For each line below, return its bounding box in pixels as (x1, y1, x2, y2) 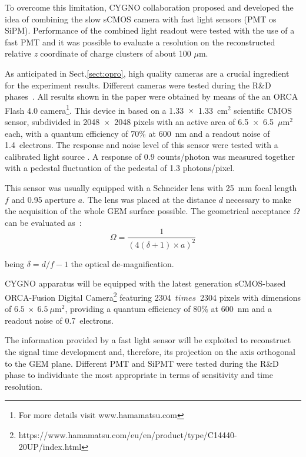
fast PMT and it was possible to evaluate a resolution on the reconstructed (5, 35, 275, 48)
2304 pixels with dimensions (200, 291, 301, 303)
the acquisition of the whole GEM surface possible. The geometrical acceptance (5, 205, 291, 217)
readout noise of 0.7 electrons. (5, 314, 114, 326)
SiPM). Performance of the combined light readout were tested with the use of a (5, 24, 295, 37)
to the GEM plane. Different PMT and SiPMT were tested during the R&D (5, 357, 279, 369)
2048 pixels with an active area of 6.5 (114, 116, 249, 127)
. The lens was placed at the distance (82, 193, 217, 205)
